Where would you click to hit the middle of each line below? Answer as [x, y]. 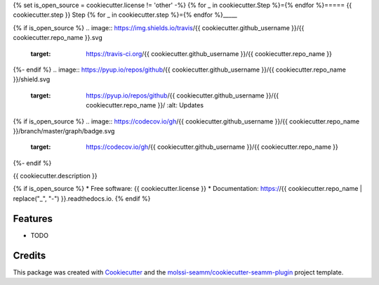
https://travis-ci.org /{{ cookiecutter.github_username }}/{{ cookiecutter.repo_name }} [209, 53]
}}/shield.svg [32, 79]
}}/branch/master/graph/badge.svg [64, 131]
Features [33, 219]
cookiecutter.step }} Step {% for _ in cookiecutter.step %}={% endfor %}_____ [125, 15]
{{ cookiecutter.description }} [55, 176]
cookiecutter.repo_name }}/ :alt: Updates [145, 105]
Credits [29, 255]
